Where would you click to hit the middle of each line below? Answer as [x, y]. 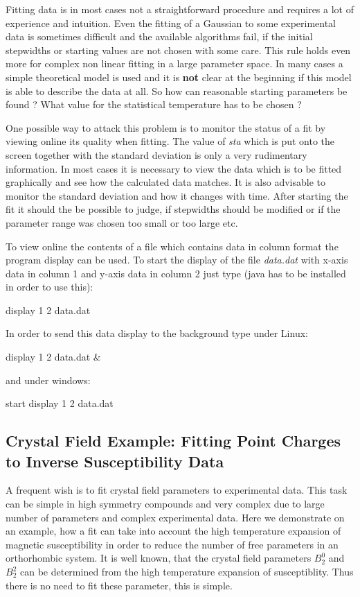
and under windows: [48, 380]
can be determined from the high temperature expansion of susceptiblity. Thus [187, 571]
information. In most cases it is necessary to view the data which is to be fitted [174, 168]
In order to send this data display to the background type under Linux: [157, 333]
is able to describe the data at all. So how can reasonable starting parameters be [177, 90]
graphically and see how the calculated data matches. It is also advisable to [165, 182]
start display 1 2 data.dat [60, 403]
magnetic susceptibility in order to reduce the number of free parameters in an [172, 544]
